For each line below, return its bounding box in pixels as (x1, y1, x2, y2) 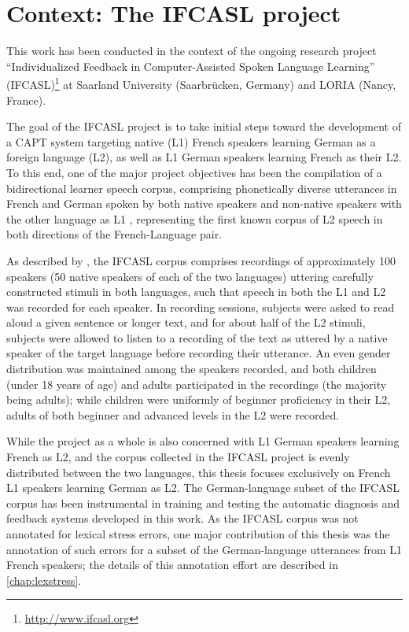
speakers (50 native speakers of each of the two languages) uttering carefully (6, 268, 374, 284)
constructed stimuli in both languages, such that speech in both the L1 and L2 (6, 283, 386, 300)
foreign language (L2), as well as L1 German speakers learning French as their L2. (6, 149, 402, 165)
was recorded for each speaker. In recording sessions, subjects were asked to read (6, 298, 395, 315)
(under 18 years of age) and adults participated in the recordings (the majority (6, 375, 387, 392)
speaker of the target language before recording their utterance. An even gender (6, 345, 391, 361)
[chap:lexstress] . (6, 571, 82, 588)
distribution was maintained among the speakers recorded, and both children (6, 360, 377, 377)
